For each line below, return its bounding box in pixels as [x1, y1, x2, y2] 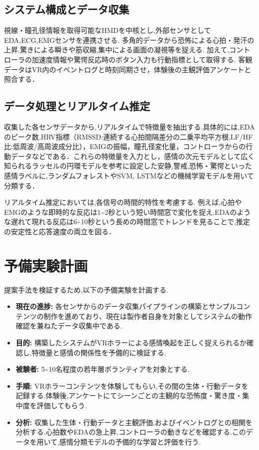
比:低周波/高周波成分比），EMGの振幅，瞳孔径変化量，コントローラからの [4, 141, 246, 151]
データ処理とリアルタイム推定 [4, 98, 150, 114]
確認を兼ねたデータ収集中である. [15, 320, 123, 331]
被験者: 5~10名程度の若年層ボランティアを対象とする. [15, 364, 190, 374]
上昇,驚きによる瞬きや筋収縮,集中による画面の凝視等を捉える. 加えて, [4, 44, 230, 55]
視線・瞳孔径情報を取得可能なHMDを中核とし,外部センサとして [4, 25, 211, 35]
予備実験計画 [4, 255, 88, 276]
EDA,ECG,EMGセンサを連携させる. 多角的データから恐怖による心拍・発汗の [4, 34, 255, 45]
